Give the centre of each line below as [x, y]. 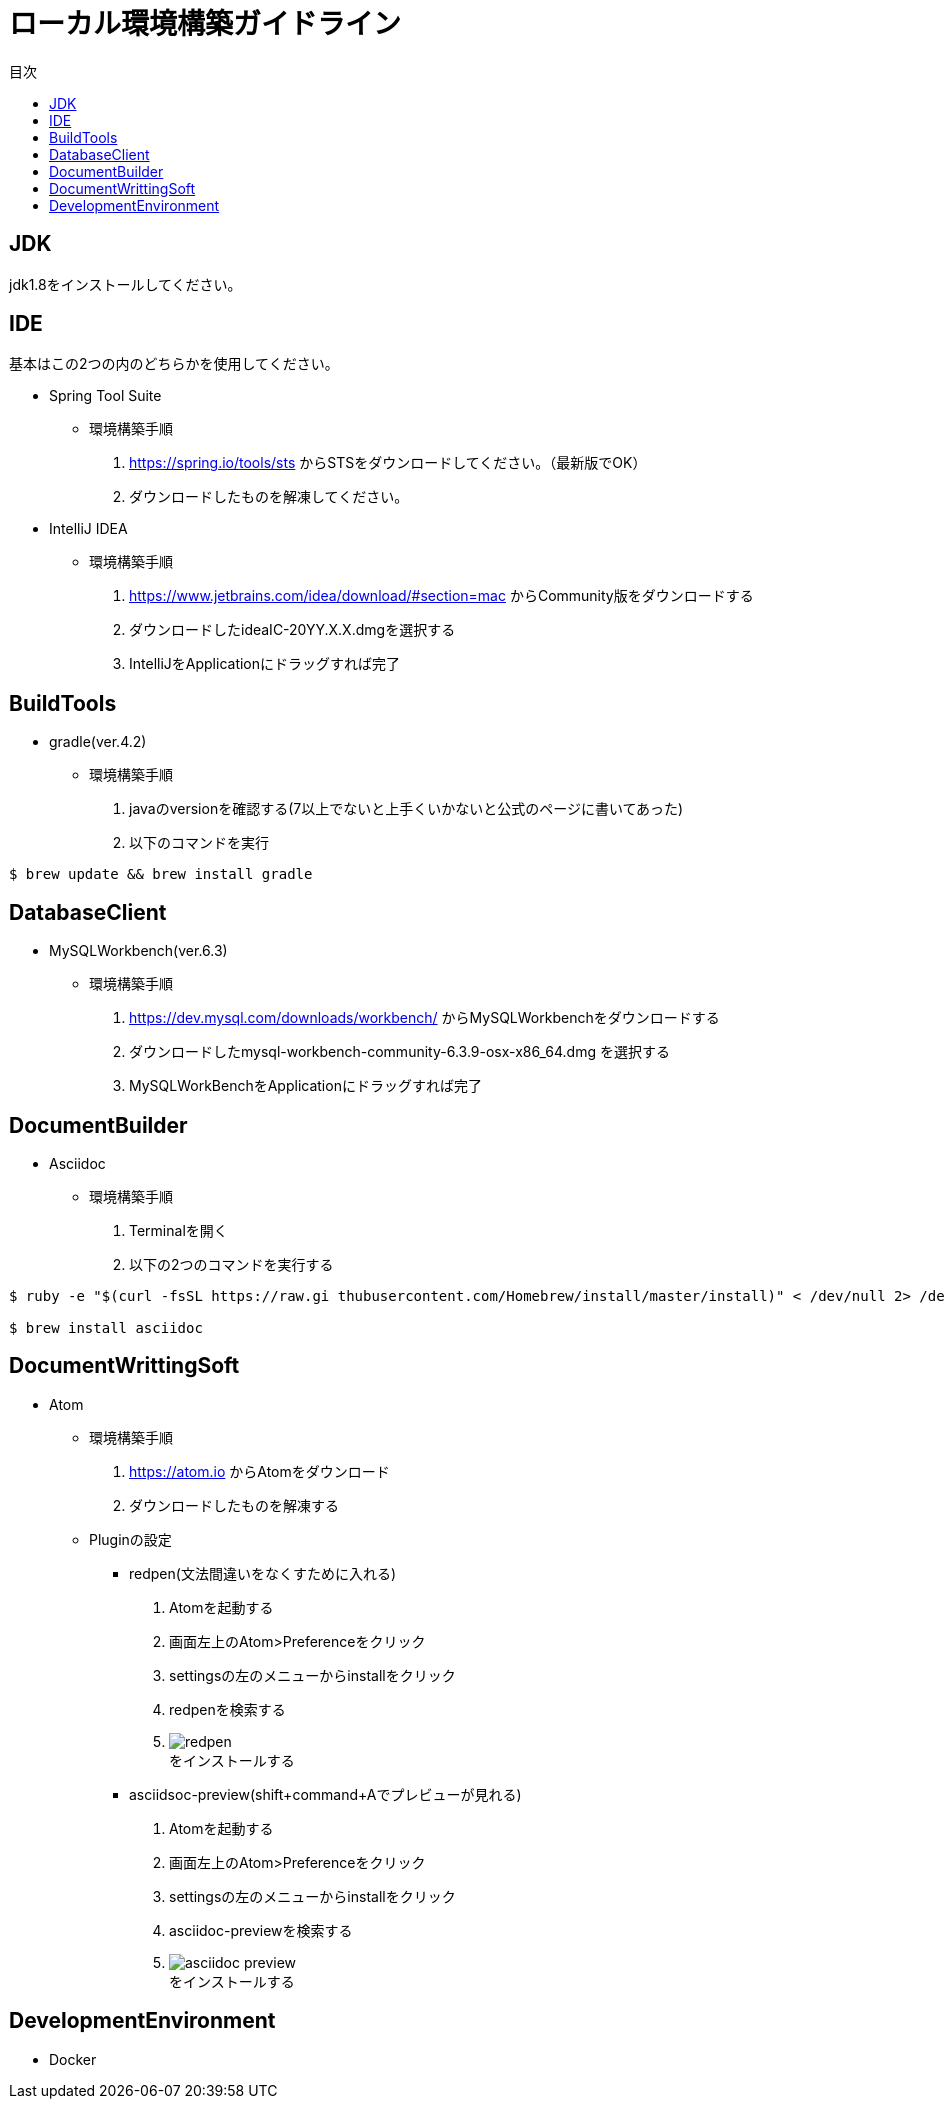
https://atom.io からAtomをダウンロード [259, 1471]
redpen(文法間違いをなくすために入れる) [262, 1573]
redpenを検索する [227, 1709]
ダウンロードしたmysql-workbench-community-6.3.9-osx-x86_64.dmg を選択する [399, 1052]
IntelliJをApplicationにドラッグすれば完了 [265, 664]
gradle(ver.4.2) [98, 742]
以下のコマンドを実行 [199, 843]
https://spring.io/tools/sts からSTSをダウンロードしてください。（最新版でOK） [388, 463]
